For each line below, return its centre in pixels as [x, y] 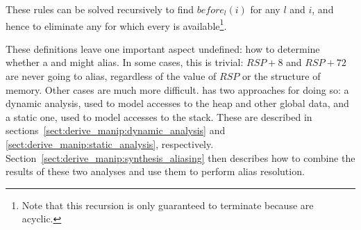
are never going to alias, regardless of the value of [111, 76]
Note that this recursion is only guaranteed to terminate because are [168, 205]
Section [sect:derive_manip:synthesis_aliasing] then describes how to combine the [180, 157]
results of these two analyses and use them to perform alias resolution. [155, 171]
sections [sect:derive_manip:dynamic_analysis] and [116, 130]
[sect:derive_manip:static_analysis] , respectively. [110, 144]
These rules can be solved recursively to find [100, 9]
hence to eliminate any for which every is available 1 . [116, 24]
